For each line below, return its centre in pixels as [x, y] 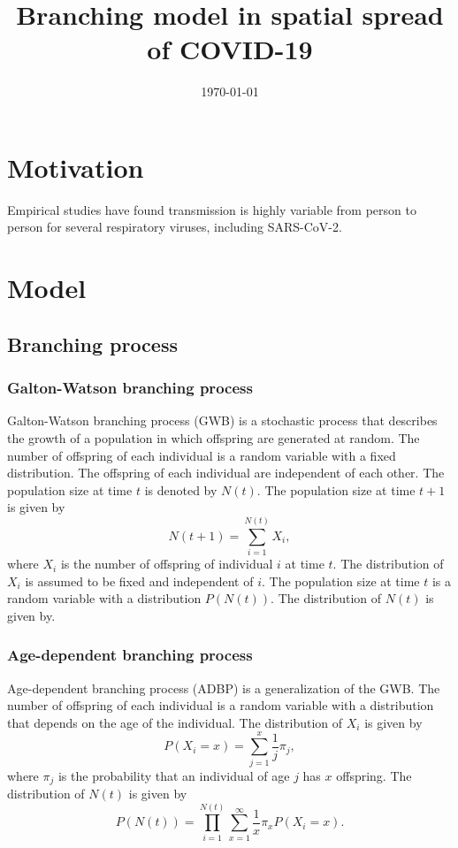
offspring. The [374, 775]
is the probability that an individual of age [174, 775]
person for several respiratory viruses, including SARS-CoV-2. [175, 227]
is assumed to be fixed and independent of [139, 581]
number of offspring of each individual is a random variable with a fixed [202, 455]
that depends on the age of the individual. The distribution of [175, 722]
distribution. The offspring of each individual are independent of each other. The [226, 473]
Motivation [76, 167]
